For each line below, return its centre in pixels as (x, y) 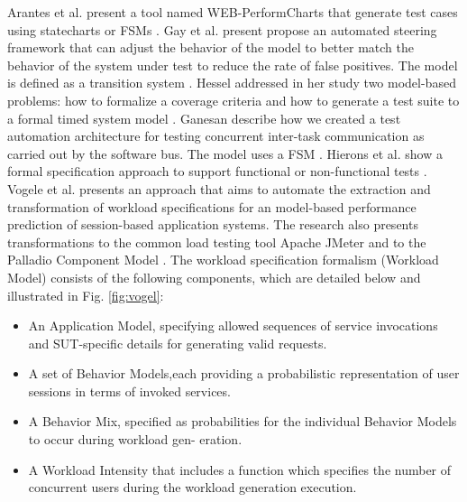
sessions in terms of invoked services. (129, 390)
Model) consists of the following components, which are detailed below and (214, 277)
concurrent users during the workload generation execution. (192, 487)
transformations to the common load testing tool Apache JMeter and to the (217, 242)
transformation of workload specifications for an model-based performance (212, 206)
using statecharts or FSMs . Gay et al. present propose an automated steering (222, 29)
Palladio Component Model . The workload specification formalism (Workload (223, 260)
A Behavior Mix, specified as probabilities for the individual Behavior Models (243, 421)
